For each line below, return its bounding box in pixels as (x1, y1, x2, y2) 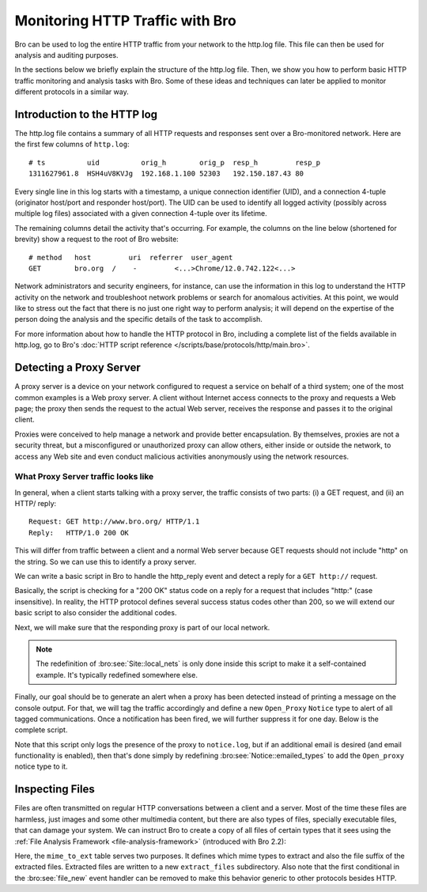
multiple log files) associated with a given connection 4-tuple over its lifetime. (14, 209, 268, 218)
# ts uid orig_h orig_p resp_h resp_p (28, 158, 321, 167)
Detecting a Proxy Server (14, 361, 142, 375)
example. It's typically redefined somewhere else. (36, 670, 198, 679)
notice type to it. (14, 762, 68, 771)
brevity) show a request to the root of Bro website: (14, 234, 179, 244)
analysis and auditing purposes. (14, 50, 119, 59)
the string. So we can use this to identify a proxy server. (14, 557, 197, 566)
